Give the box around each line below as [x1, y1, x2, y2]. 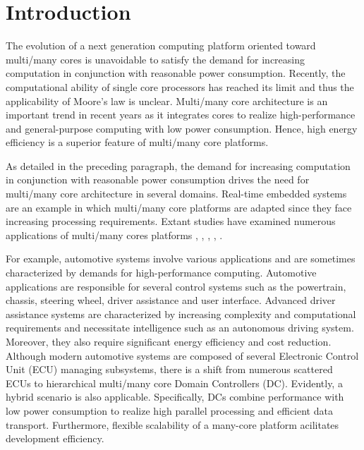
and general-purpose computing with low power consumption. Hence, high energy [6, 121, 358, 135]
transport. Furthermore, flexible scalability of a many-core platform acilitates [6, 417, 339, 432]
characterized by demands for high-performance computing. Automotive [6, 265, 317, 280]
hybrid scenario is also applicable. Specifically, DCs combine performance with [6, 389, 344, 404]
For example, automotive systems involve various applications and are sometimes [6, 251, 356, 266]
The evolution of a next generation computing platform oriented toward [6, 38, 316, 53]
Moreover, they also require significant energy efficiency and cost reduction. [6, 334, 332, 348]
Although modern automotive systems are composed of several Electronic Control [6, 348, 359, 363]
